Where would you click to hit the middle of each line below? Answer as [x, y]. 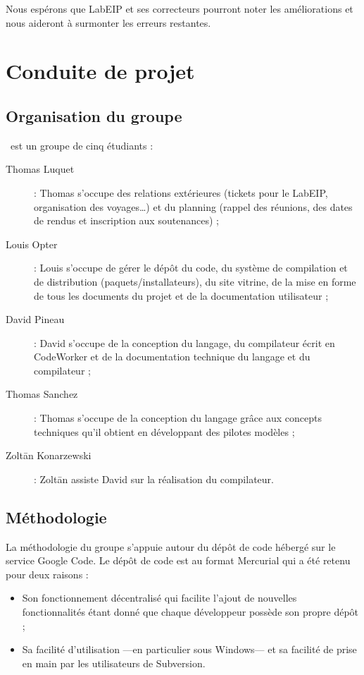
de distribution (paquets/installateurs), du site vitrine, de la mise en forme [195, 281]
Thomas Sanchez [42, 394]
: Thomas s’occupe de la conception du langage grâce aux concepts [178, 418]
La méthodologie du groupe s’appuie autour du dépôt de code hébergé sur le [171, 546]
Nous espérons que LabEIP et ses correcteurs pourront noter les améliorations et [180, 8]
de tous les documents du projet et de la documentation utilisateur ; [181, 295]
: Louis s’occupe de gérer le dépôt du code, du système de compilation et [191, 268]
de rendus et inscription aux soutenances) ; [126, 220]
